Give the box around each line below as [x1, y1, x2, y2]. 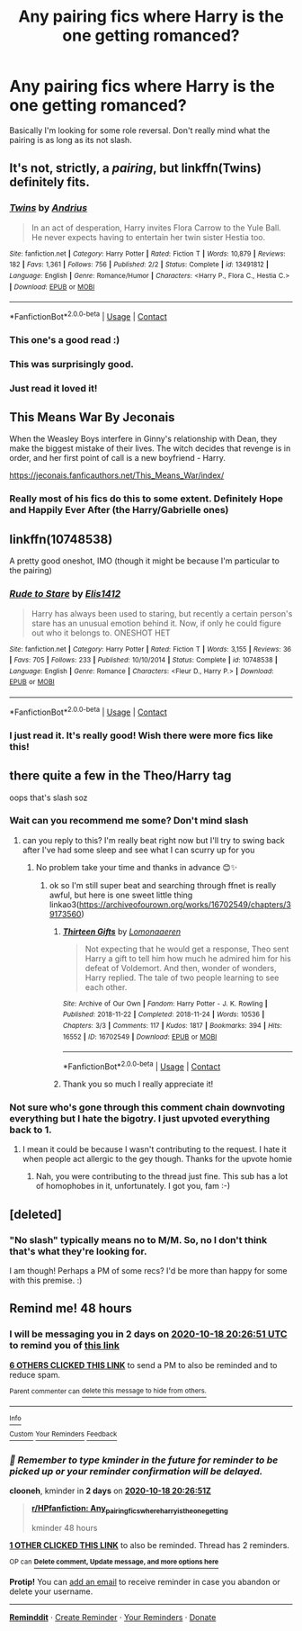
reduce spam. [9, 1369, 61, 1380]
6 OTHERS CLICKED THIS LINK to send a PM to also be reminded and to [9, 1359, 278, 1370]
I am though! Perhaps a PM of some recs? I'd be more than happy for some [9, 1266, 288, 1276]
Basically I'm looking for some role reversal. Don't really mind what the [9, 124, 271, 136]
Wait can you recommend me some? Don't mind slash [9, 815, 249, 827]
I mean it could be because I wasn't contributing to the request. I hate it [22, 1144, 288, 1155]
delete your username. [9, 1586, 93, 1597]
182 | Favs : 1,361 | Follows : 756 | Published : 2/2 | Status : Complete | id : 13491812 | [9, 260, 270, 269]
